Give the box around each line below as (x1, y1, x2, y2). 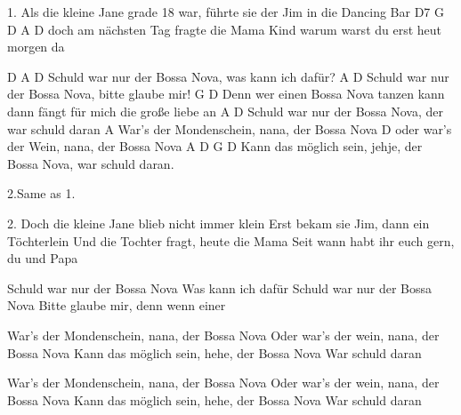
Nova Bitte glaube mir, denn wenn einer (7, 296, 226, 315)
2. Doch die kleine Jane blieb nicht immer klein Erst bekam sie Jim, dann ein (7, 213, 430, 232)
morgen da (7, 37, 65, 56)
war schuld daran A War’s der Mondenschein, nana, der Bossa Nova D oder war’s (7, 119, 452, 138)
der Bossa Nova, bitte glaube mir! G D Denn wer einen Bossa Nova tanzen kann (7, 84, 445, 103)
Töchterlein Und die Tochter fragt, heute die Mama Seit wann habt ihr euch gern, (7, 231, 455, 250)
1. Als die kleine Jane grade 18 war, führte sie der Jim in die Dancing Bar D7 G (7, 3, 445, 20)
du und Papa (7, 249, 78, 267)
